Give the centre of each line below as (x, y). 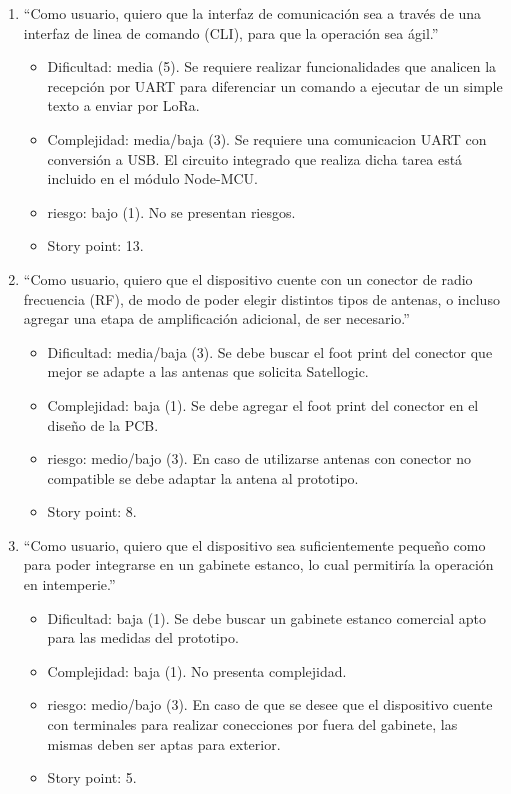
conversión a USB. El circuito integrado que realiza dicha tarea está (255, 158)
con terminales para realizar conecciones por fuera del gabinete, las (252, 724)
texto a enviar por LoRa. (123, 105)
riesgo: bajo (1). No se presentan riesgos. (171, 211)
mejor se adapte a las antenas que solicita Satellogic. (208, 371)
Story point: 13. (95, 245)
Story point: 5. (92, 777)
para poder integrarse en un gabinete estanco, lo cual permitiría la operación (258, 564)
